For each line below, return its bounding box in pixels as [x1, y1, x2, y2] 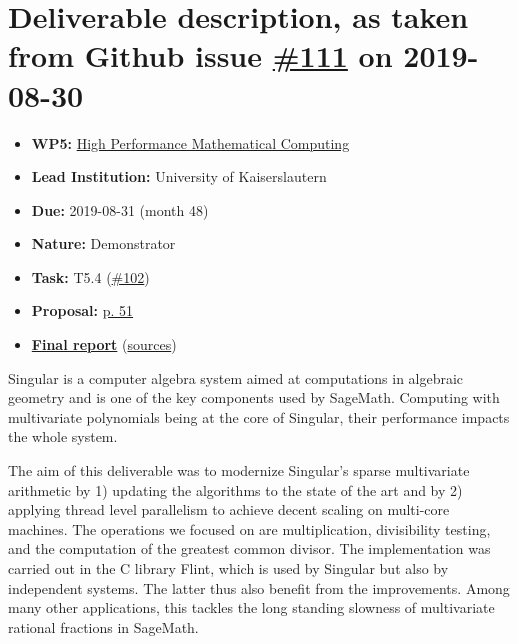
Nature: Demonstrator [31, 233, 176, 254]
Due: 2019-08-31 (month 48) [31, 199, 209, 220]
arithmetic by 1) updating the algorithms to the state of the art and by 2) [8, 479, 463, 500]
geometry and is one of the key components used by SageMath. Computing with [8, 387, 500, 408]
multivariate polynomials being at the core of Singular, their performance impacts [8, 406, 510, 427]
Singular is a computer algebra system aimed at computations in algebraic [8, 367, 464, 388]
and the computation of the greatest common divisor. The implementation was [8, 538, 491, 559]
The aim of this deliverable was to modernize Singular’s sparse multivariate [8, 460, 470, 481]
